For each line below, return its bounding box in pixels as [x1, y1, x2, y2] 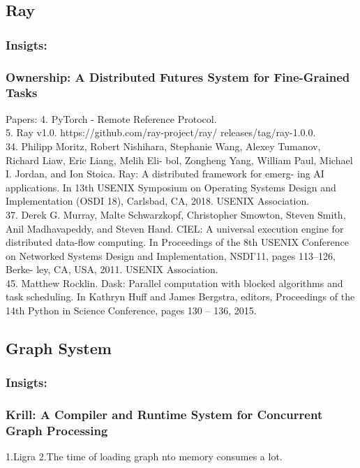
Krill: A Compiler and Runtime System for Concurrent [6, 406, 323, 423]
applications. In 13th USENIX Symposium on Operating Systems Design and [6, 180, 336, 194]
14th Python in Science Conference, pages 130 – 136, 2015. [6, 303, 257, 318]
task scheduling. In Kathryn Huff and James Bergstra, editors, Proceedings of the [6, 289, 355, 304]
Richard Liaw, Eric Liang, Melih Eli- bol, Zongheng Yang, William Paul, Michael [6, 152, 353, 167]
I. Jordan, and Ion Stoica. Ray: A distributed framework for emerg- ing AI [6, 166, 324, 181]
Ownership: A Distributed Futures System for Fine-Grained [6, 68, 350, 85]
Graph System [6, 337, 112, 359]
